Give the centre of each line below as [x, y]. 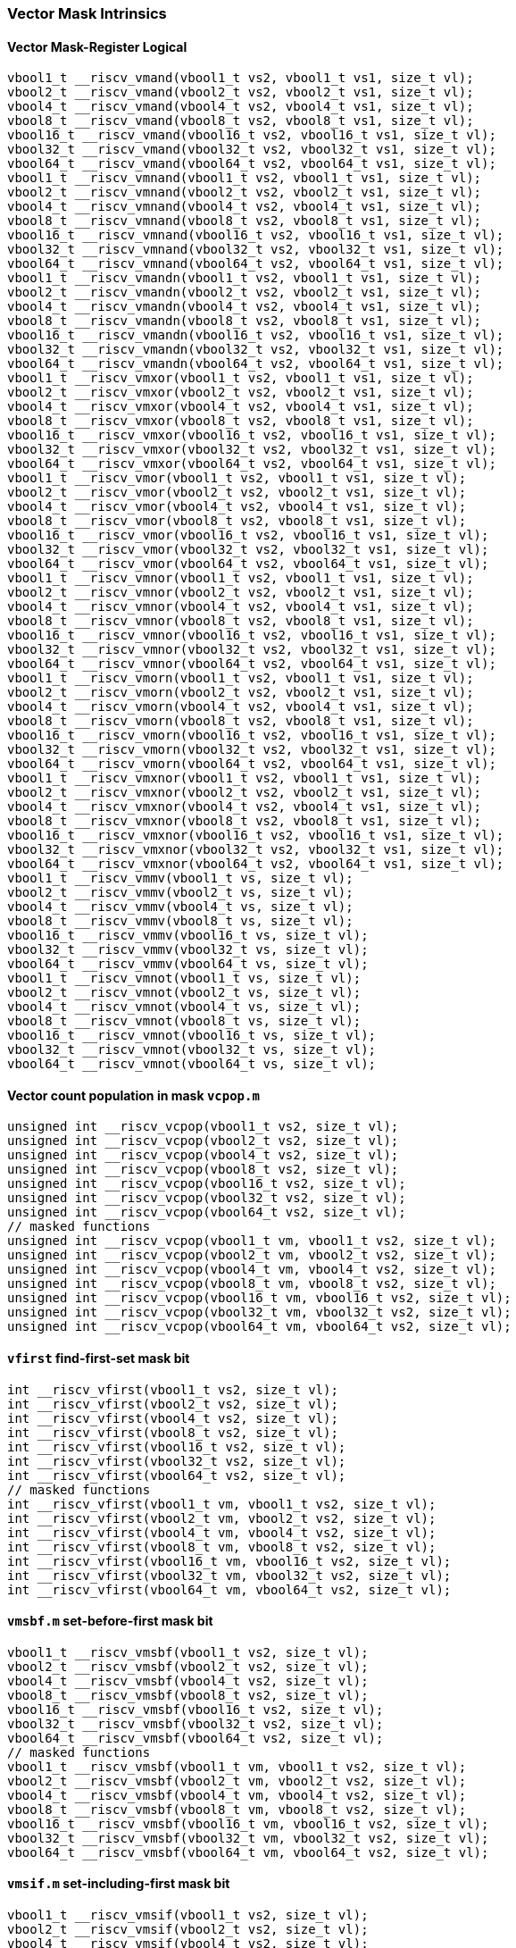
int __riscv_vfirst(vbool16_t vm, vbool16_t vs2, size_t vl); [229, 1561]
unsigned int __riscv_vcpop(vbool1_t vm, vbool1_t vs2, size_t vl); [252, 1241]
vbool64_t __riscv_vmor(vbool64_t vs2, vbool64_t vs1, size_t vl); [248, 564]
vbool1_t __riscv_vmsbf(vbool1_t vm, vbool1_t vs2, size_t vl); [237, 1766]
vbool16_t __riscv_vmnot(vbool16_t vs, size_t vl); [192, 1036]
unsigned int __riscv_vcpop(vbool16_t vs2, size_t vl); [207, 1184]
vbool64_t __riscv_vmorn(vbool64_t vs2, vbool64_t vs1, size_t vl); [252, 764]
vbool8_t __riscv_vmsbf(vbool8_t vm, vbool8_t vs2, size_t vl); [237, 1809]
